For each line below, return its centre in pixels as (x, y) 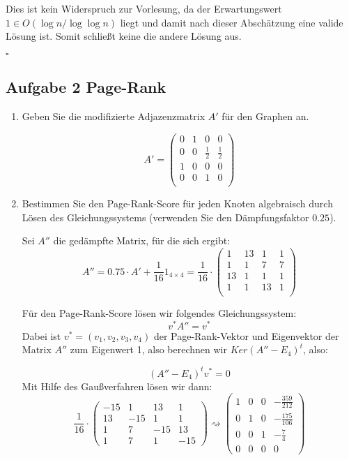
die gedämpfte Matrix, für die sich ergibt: (142, 240)
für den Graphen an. (265, 116)
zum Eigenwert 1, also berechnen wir (148, 349)
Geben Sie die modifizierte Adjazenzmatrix (114, 116)
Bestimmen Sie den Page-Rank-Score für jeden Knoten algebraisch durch (177, 203)
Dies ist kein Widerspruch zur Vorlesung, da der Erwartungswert (144, 8)
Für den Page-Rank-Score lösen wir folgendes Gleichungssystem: (159, 313)
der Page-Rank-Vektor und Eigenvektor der (246, 335)
